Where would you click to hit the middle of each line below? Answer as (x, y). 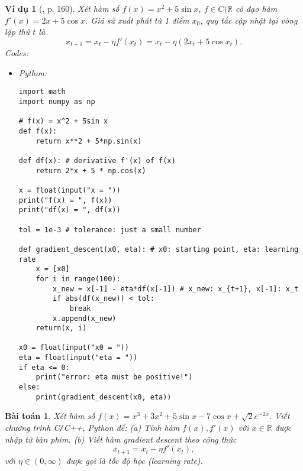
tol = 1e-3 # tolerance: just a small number (110, 230)
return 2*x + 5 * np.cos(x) (91, 170)
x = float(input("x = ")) (70, 190)
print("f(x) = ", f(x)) (65, 200)
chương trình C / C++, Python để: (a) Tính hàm (92, 428)
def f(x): (38, 131)
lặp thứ (17, 32)
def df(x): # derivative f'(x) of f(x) (97, 161)
